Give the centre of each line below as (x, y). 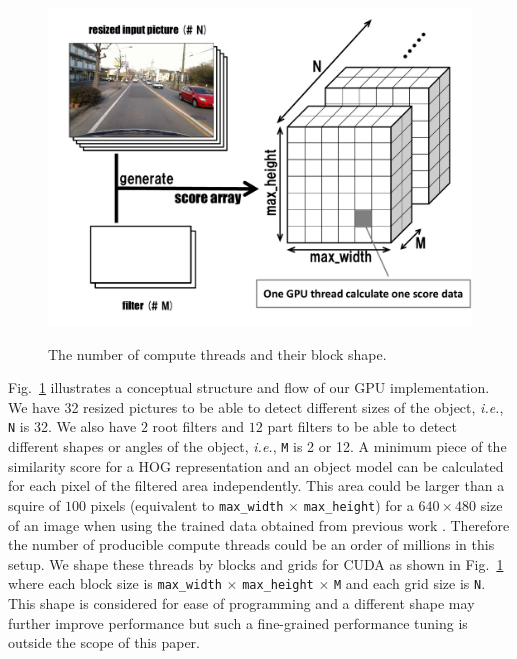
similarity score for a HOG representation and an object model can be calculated (256, 465)
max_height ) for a (358, 504)
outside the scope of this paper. (104, 642)
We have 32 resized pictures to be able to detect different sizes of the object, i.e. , (256, 406)
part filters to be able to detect (362, 426)
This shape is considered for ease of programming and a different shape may (241, 602)
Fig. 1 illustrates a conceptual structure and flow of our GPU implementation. (249, 387)
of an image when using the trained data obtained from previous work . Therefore (259, 524)
